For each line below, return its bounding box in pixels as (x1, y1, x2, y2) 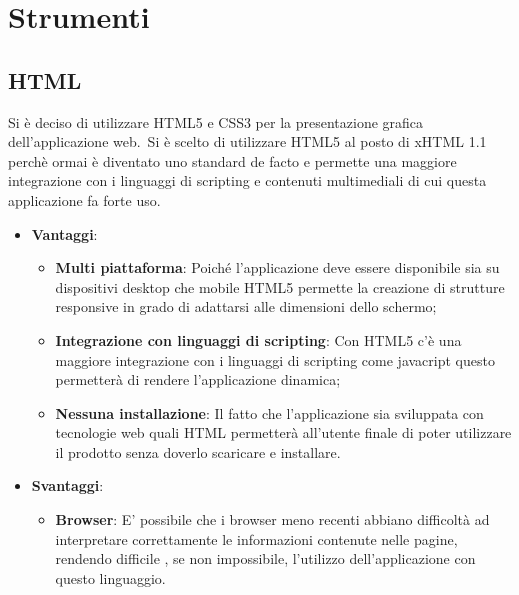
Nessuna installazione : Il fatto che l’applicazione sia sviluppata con (55, 402, 484, 423)
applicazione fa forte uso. (8, 189, 161, 210)
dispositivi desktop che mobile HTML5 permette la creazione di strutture (55, 276, 505, 297)
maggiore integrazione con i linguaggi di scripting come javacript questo (55, 349, 495, 370)
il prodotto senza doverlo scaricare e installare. (55, 441, 341, 462)
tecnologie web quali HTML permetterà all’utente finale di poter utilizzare (55, 422, 512, 443)
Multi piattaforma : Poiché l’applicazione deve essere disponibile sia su (55, 257, 500, 278)
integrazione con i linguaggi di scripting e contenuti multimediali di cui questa (8, 170, 487, 191)
